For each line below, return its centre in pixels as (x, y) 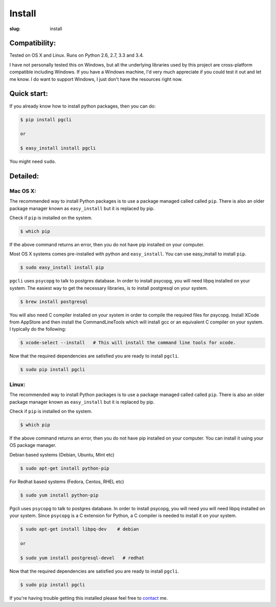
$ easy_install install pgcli (58, 148)
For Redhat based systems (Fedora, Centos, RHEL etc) (67, 482)
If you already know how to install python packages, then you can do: (83, 106)
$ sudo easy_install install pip (62, 268)
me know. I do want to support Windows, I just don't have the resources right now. (96, 79)
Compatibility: (33, 43)
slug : (15, 29)
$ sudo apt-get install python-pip (65, 468)
